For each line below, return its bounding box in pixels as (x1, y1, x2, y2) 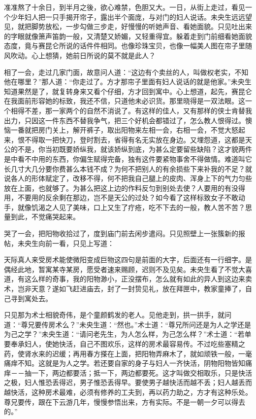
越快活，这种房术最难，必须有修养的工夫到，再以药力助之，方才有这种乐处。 (4, 386, 252, 397)
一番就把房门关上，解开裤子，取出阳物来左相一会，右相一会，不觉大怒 (10, 125, 238, 135)
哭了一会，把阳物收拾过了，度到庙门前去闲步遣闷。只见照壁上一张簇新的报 (4, 228, 245, 239)
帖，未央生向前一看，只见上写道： (4, 238, 114, 248)
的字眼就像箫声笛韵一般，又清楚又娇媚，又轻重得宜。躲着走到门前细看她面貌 (4, 31, 252, 41)
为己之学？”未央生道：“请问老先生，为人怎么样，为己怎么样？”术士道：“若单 (4, 329, 252, 339)
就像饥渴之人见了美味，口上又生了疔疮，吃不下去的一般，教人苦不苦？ (17, 202, 245, 212)
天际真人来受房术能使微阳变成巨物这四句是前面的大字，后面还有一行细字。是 (4, 254, 252, 265)
